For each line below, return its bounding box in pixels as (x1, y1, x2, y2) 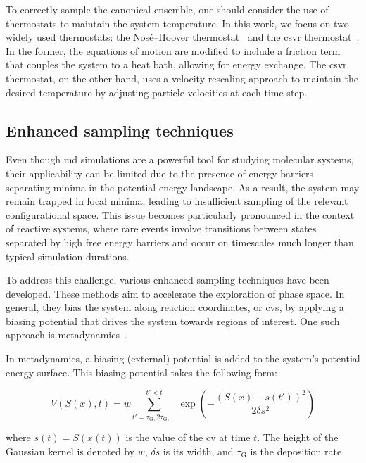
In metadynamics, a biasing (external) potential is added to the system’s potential (6, 351, 360, 366)
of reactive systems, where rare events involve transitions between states (6, 221, 317, 236)
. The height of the (257, 430, 339, 444)
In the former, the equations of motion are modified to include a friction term (6, 43, 341, 58)
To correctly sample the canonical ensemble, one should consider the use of (6, 2, 329, 16)
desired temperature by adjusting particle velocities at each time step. (6, 84, 308, 99)
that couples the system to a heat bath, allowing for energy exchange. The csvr (6, 57, 347, 72)
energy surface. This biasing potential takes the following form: (6, 364, 277, 379)
